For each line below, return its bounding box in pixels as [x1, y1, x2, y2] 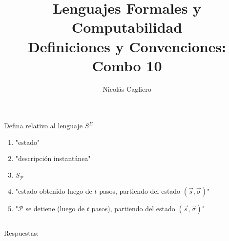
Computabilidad [71, 17, 183, 37]
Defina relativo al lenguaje [4, 120, 83, 131]
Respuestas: [4, 227, 39, 238]
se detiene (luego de [25, 203, 85, 213]
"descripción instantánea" [15, 153, 91, 163]
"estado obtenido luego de [15, 185, 92, 196]
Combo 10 [92, 55, 162, 75]
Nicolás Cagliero [103, 83, 151, 94]
